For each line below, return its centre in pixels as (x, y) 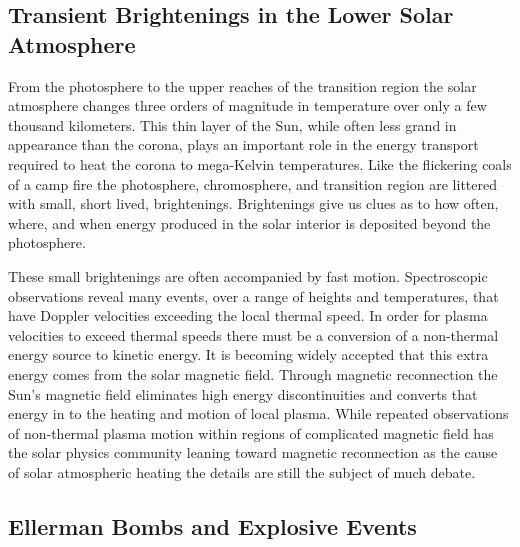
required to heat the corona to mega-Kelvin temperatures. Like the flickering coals (260, 163)
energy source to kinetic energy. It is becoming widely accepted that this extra (248, 354)
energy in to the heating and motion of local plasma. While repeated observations (258, 413)
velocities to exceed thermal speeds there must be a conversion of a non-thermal (253, 334)
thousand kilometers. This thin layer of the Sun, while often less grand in (232, 124)
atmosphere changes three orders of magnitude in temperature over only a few (247, 105)
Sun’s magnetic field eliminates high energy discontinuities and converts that (243, 393)
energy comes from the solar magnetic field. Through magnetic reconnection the (253, 373)
